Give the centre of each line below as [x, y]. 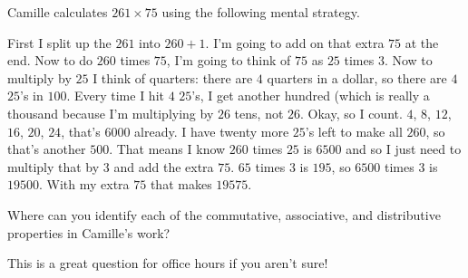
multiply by [39, 77]
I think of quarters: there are [173, 77]
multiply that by [54, 166]
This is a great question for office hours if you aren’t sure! [168, 263]
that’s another [47, 149]
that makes [181, 184]
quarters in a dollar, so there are [357, 77]
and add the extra [164, 166]
